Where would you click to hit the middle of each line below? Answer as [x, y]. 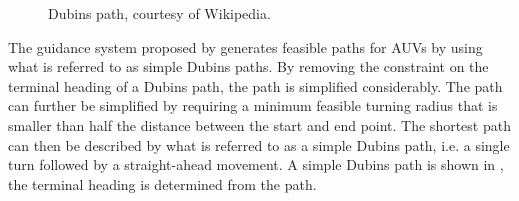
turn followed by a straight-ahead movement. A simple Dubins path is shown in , [256, 164]
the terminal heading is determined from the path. [162, 183]
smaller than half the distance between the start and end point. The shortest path [259, 124]
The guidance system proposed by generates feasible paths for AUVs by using [245, 46]
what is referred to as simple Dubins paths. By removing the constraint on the [248, 66]
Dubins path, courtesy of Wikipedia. [159, 13]
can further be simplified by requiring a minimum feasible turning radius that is [253, 105]
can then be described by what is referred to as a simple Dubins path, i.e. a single [259, 144]
